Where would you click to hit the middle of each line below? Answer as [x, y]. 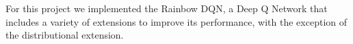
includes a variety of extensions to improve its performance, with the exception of [176, 21]
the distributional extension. [65, 35]
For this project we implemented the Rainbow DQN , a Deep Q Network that [167, 8]
